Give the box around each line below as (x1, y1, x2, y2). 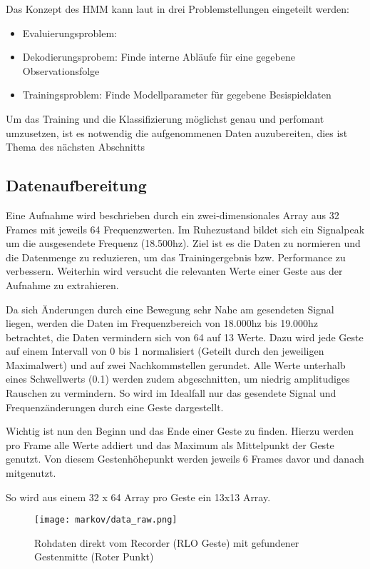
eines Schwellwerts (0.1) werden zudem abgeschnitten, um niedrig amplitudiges (6, 371, 350, 386)
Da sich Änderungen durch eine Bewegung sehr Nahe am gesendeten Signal (6, 301, 334, 316)
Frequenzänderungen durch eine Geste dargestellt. (6, 399, 224, 414)
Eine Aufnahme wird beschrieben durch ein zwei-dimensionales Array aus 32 (6, 207, 339, 222)
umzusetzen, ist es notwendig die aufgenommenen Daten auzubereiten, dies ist (6, 125, 348, 140)
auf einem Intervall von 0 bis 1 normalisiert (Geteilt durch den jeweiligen (6, 343, 324, 358)
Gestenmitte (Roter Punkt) (34, 549, 154, 564)
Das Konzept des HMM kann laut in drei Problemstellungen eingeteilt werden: (6, 1, 349, 16)
